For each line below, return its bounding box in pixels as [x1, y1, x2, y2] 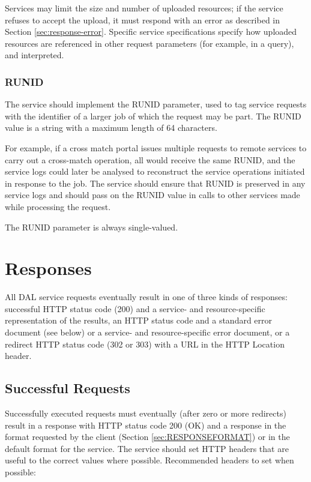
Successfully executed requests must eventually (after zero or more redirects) [5, 407, 286, 420]
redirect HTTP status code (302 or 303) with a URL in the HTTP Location [5, 337, 285, 350]
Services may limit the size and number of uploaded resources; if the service [5, 2, 283, 14]
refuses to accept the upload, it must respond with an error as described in [5, 13, 280, 26]
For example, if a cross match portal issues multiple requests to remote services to [5, 141, 307, 154]
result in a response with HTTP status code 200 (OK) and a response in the [5, 418, 286, 431]
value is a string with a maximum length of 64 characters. [5, 121, 217, 134]
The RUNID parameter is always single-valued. [5, 220, 178, 233]
